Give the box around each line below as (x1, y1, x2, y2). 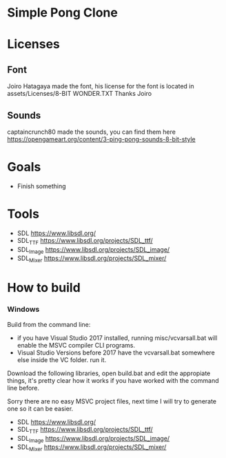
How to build (7, 280, 81, 296)
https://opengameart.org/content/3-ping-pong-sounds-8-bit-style (7, 135, 196, 143)
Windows (7, 305, 40, 315)
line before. (7, 384, 40, 392)
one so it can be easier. (7, 404, 74, 412)
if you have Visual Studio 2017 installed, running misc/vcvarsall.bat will (17, 333, 218, 342)
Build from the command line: (7, 320, 91, 328)
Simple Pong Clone (7, 5, 119, 21)
